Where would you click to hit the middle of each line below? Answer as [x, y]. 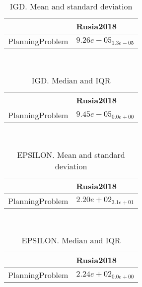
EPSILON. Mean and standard [71, 154]
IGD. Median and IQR [71, 80]
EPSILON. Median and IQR [71, 240]
